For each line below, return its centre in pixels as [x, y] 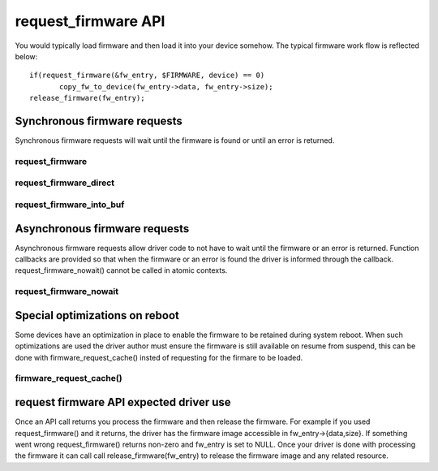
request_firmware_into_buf [70, 205]
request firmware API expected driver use [123, 402]
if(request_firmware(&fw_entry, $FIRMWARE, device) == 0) [147, 76]
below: [26, 56]
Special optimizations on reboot [97, 315]
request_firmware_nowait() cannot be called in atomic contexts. [121, 270]
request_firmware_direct [65, 183]
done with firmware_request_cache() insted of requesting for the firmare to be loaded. [159, 357]
